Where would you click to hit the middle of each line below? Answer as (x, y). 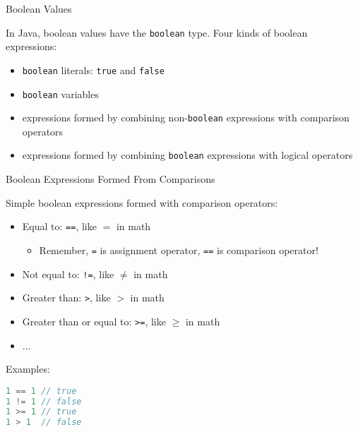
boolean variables (60, 94)
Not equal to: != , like (68, 274)
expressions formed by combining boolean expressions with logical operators (187, 155)
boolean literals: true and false (93, 70)
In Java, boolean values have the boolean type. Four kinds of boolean (157, 32)
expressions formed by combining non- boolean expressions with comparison (186, 118)
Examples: (28, 369)
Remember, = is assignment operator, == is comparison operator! (179, 250)
